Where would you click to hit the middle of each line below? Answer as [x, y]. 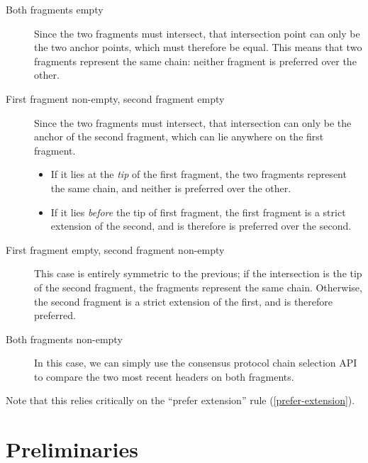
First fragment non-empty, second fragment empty [115, 98]
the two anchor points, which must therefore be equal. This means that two [198, 47]
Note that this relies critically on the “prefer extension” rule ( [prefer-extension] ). [180, 400]
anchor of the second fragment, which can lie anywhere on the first [179, 136]
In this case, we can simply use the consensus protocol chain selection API [196, 363]
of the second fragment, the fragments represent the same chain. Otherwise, [198, 287]
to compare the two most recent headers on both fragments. [164, 376]
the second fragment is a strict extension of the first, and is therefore [184, 301]
